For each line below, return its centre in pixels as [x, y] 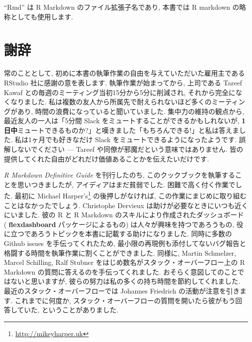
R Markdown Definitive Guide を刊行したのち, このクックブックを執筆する [120, 175]
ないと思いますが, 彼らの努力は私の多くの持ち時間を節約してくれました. [125, 281]
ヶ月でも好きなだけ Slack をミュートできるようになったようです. [134, 139]
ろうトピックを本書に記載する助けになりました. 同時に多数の [135, 234]
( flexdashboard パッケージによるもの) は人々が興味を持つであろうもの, [119, 224]
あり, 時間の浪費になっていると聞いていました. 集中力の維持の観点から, [131, 111]
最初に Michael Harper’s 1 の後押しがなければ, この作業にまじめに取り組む [131, 195]
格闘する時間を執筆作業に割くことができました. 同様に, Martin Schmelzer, [120, 252]
